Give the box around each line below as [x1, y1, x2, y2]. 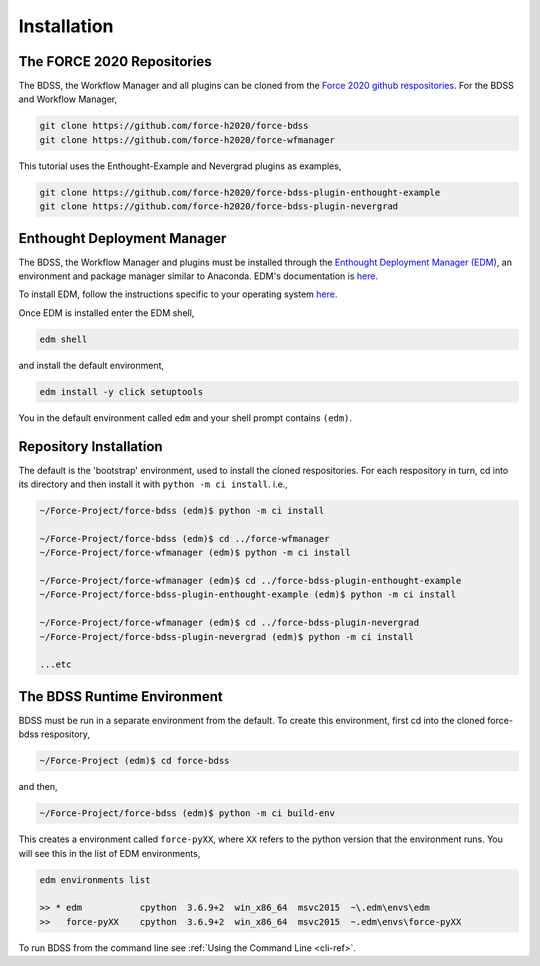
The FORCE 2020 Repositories [18, 53, 212, 70]
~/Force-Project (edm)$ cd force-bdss [39, 755, 230, 767]
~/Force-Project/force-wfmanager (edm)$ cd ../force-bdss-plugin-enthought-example [39, 575, 462, 587]
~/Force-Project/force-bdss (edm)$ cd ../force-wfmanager [39, 533, 330, 544]
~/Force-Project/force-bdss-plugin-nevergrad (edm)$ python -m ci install [39, 631, 415, 642]
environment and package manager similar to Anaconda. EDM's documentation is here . [18, 270, 379, 282]
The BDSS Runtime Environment [18, 688, 224, 705]
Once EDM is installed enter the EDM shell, [18, 306, 195, 319]
